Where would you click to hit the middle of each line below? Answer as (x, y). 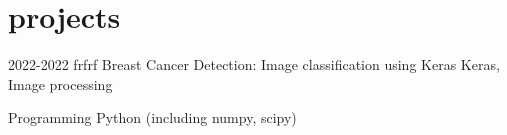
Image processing (60, 83)
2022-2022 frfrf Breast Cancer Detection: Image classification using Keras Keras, (254, 64)
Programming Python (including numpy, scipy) (152, 117)
